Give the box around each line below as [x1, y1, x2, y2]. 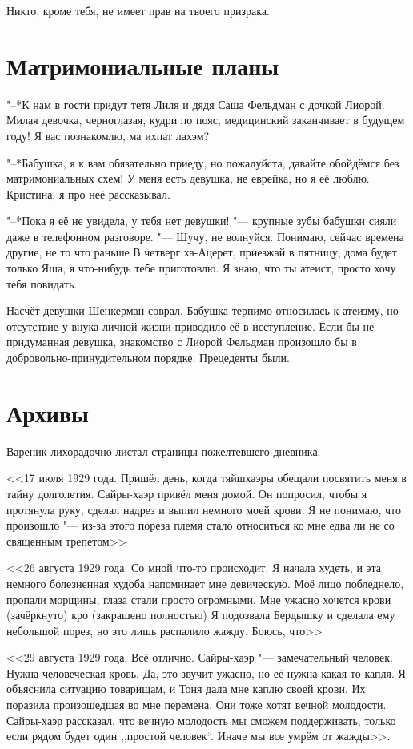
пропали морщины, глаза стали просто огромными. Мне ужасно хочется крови [6, 590, 391, 607]
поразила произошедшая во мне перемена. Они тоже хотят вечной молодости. [6, 696, 387, 713]
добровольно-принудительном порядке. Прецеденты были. [6, 349, 290, 366]
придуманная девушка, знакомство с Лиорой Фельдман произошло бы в [6, 333, 357, 350]
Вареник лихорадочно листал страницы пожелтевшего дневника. [6, 442, 321, 459]
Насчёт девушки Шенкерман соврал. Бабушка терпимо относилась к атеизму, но [6, 302, 399, 319]
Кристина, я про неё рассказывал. [6, 185, 170, 202]
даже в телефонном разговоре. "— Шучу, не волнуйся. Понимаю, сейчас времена [6, 228, 404, 244]
